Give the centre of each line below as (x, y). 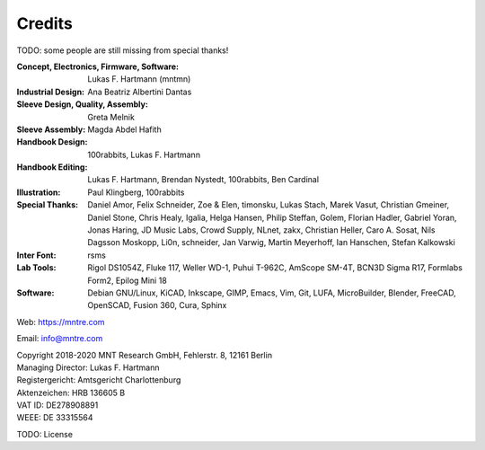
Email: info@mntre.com (60, 339)
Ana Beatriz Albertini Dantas (140, 92)
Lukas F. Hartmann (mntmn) (139, 79)
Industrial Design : (51, 92)
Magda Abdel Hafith (124, 129)
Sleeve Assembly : (51, 129)
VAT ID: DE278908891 (57, 405)
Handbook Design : (52, 142)
